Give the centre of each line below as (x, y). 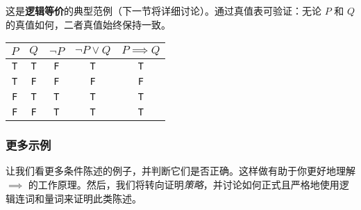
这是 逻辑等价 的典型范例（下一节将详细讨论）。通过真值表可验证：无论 (163, 10)
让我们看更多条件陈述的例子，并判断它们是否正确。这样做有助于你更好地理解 (180, 171)
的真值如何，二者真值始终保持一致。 (88, 24)
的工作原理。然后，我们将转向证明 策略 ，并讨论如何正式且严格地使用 (184, 184)
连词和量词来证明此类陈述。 (78, 198)
